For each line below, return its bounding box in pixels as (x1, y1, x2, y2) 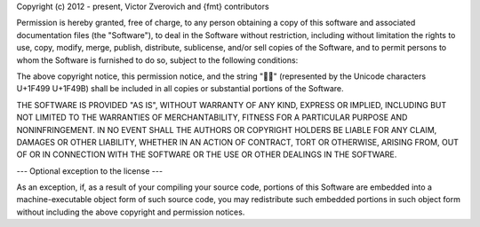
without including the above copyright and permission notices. (16, 207, 245, 217)
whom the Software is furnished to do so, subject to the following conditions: (16, 54, 299, 66)
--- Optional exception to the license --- (16, 165, 164, 176)
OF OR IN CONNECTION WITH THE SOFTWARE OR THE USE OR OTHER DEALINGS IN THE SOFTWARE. (16, 149, 397, 160)
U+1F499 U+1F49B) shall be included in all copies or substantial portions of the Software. (16, 83, 344, 94)
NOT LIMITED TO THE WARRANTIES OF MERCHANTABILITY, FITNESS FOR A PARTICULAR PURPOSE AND (16, 112, 408, 123)
